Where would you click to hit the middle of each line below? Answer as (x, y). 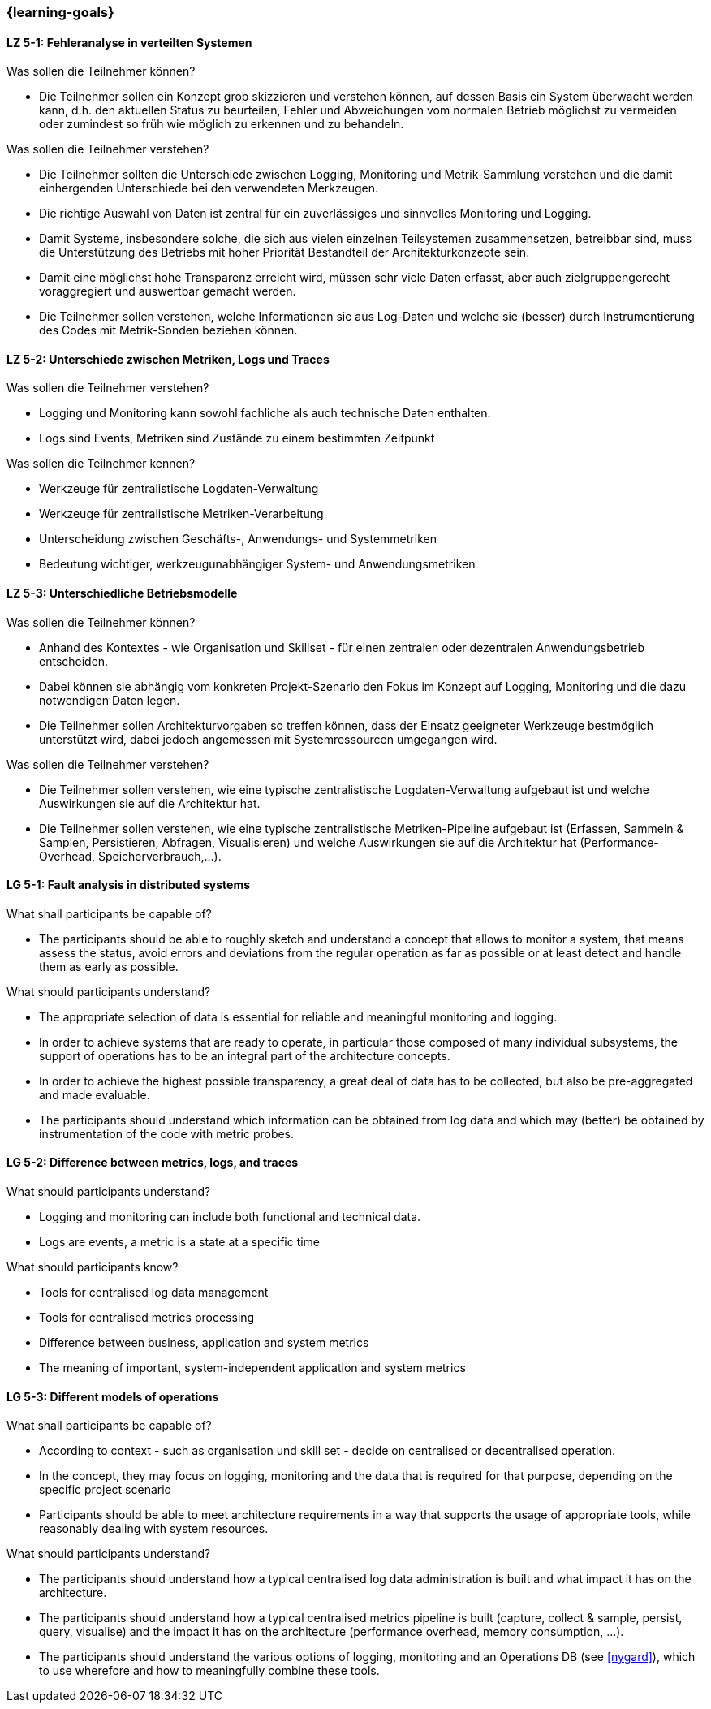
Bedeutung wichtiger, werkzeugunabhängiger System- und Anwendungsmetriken (257, 564)
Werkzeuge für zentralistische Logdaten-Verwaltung (179, 489)
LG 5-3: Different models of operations (113, 1396)
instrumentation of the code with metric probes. (167, 1133)
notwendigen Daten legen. (110, 700)
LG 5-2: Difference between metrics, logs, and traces (153, 1163)
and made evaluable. (95, 1094)
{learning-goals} (60, 12)
